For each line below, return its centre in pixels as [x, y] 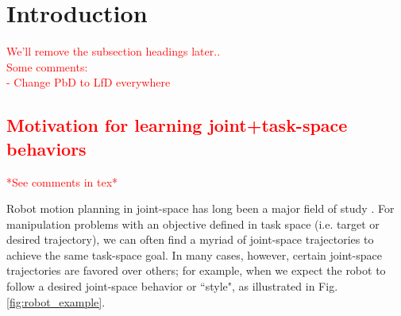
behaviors [46, 148]
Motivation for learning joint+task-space [177, 125]
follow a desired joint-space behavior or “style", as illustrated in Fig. [172, 286]
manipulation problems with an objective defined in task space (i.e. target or [193, 224]
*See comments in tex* [62, 181]
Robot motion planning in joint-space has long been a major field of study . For [200, 208]
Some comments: [47, 66]
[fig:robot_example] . [56, 301]
